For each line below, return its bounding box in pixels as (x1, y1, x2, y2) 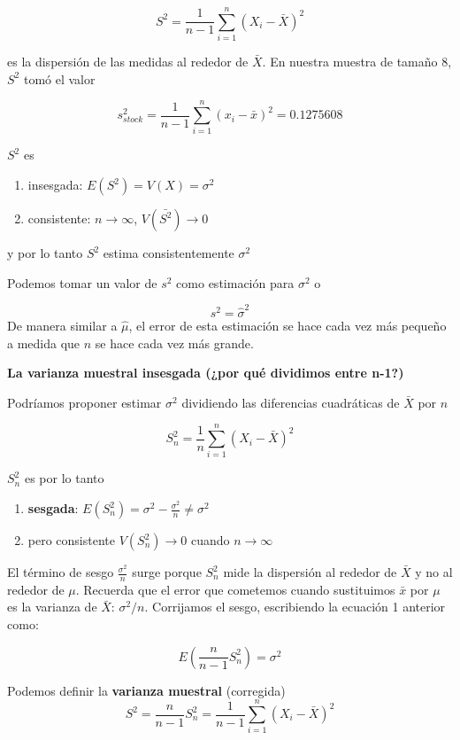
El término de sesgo (7, 563, 114, 581)
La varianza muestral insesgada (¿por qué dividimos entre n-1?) (7, 363, 404, 382)
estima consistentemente (103, 244, 234, 262)
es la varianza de (7, 597, 97, 616)
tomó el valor (23, 69, 96, 88)
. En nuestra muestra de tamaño (262, 52, 438, 71)
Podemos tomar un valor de (7, 273, 157, 292)
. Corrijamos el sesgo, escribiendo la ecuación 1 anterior (144, 597, 446, 616)
